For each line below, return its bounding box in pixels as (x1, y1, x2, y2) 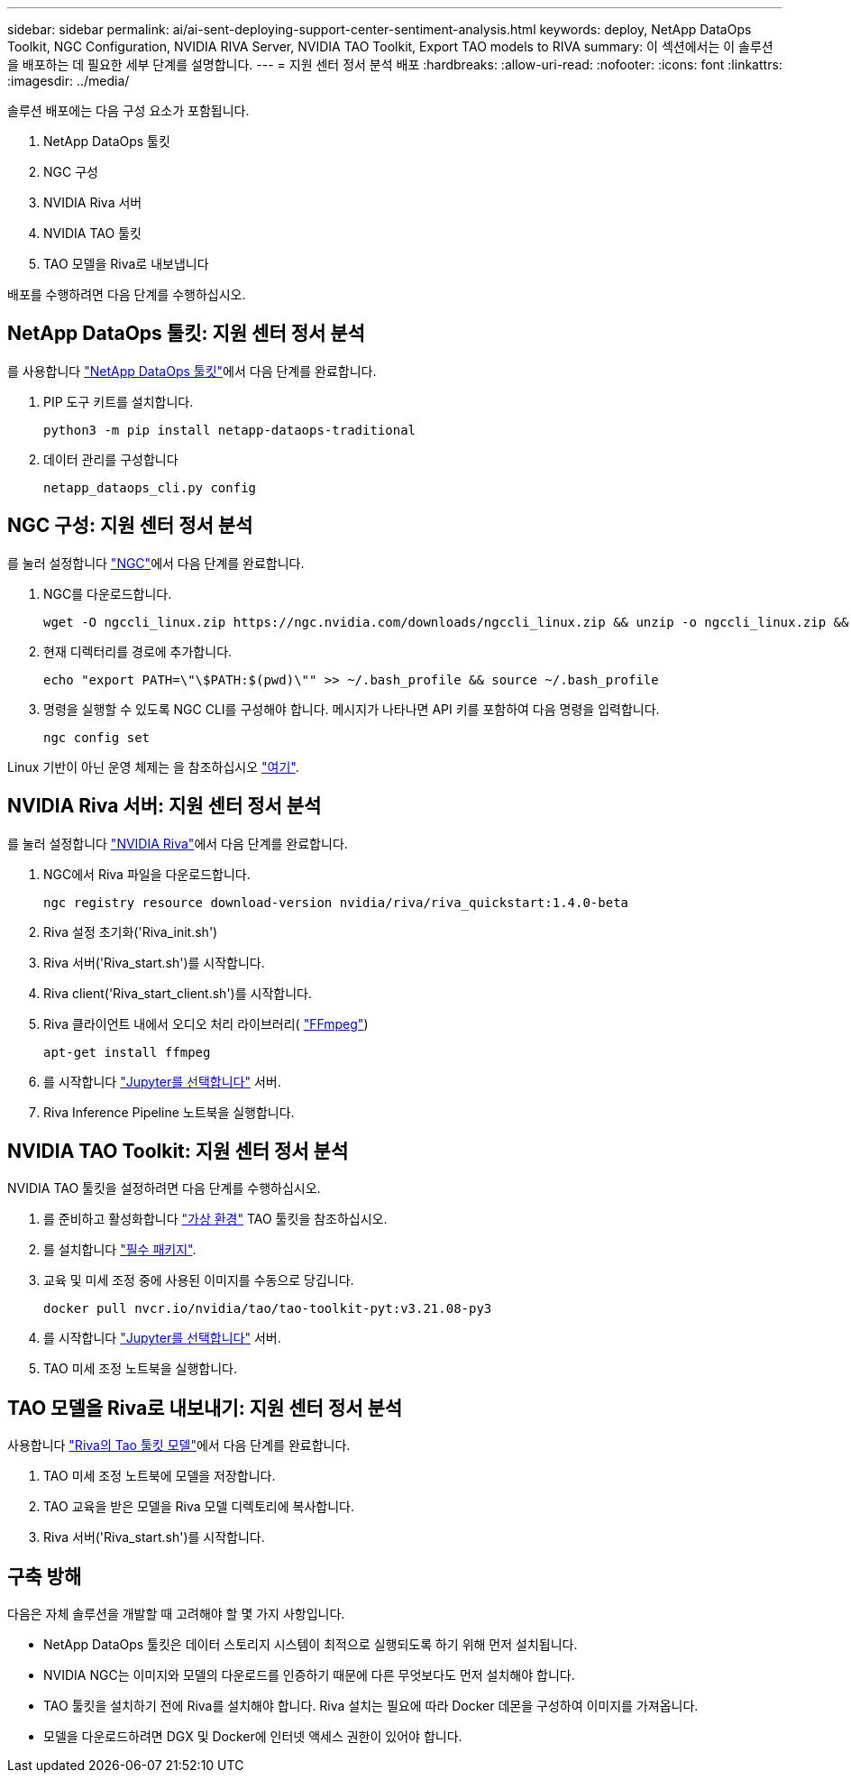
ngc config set (43, 729, 151, 745)
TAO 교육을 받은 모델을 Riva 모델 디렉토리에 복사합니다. (43, 1499, 354, 1515)
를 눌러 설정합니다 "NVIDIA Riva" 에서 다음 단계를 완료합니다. (7, 835, 348, 851)
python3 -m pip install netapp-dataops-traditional (43, 422, 416, 437)
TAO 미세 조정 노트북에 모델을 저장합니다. (43, 1468, 276, 1484)
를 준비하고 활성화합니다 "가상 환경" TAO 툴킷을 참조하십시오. (43, 1211, 388, 1227)
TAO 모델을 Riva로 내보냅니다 (43, 256, 209, 271)
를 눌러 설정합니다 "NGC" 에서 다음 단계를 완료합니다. (7, 555, 305, 571)
